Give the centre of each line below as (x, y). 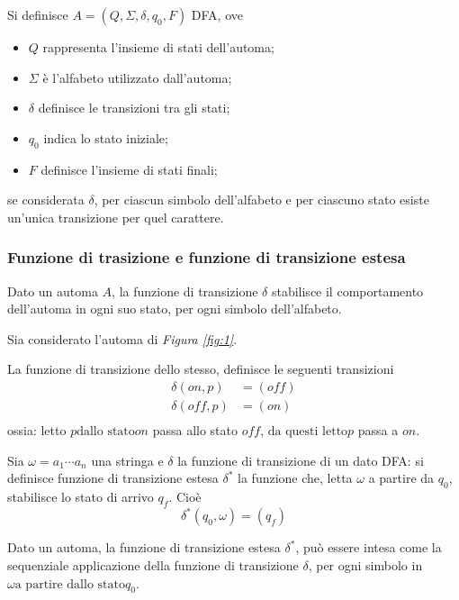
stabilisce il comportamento (347, 291)
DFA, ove (217, 14)
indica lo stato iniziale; (106, 137)
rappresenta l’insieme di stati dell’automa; (158, 47)
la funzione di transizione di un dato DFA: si (301, 460)
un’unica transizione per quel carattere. (116, 217)
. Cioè (185, 497)
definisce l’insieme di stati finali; (129, 169)
